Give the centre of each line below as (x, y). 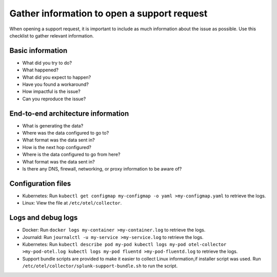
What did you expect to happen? (57, 77)
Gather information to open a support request (108, 13)
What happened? (41, 70)
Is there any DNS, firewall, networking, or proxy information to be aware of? (102, 169)
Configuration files (40, 183)
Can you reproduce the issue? (54, 99)
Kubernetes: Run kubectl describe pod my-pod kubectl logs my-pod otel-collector (124, 245)
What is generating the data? (53, 125)
